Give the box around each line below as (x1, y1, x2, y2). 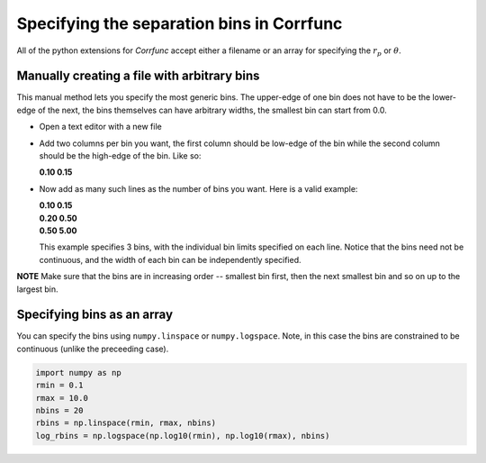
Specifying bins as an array (16, 307, 174, 322)
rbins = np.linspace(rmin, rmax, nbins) (35, 418, 216, 428)
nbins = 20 (35, 405, 84, 415)
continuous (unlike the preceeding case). (16, 343, 169, 354)
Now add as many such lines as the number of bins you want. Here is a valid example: (39, 183, 358, 194)
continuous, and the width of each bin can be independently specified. (39, 254, 301, 265)
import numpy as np (35, 368, 121, 377)
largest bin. (16, 284, 58, 295)
